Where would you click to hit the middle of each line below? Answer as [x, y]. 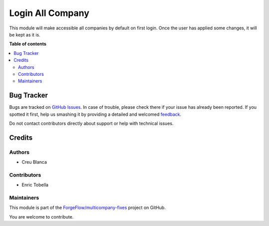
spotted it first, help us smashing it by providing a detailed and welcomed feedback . [95, 114]
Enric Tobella [35, 185]
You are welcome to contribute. [41, 217]
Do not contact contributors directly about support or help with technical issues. [91, 123]
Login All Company [49, 13]
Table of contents [28, 44]
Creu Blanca [34, 162]
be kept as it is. [25, 34]
